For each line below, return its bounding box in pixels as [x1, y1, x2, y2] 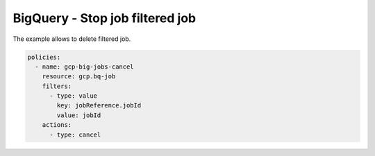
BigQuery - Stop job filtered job [12, 10, 197, 26]
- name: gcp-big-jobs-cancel [35, 62, 135, 71]
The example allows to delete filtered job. [12, 35, 131, 43]
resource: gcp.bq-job [42, 73, 116, 80]
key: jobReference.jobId [56, 101, 142, 110]
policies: [27, 53, 61, 61]
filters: [42, 82, 72, 90]
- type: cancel [49, 130, 101, 139]
